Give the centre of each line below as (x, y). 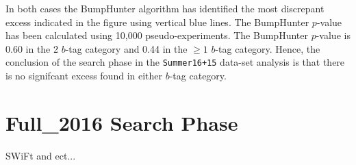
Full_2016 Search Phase (122, 122)
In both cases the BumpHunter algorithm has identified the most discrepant (165, 8)
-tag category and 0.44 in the (126, 48)
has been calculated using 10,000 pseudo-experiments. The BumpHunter (157, 35)
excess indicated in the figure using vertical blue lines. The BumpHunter (157, 22)
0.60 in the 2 (32, 48)
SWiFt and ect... (41, 155)
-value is (333, 35)
